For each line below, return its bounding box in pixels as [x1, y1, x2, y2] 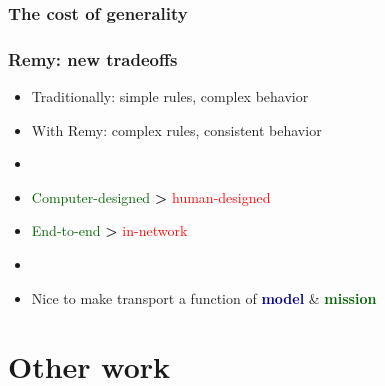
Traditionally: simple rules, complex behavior [31, 86, 309, 107]
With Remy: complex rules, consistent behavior [31, 119, 322, 140]
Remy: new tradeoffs [8, 46, 178, 71]
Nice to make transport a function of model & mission [31, 287, 377, 308]
